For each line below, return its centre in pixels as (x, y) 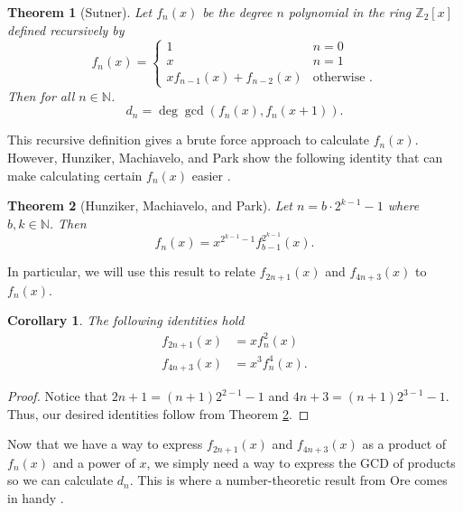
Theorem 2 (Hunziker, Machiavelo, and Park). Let (150, 205)
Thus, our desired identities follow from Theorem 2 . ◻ (158, 413)
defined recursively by (66, 29)
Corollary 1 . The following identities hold (126, 320)
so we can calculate (60, 480)
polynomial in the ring (350, 12)
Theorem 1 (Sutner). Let (80, 12)
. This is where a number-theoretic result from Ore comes (288, 480)
